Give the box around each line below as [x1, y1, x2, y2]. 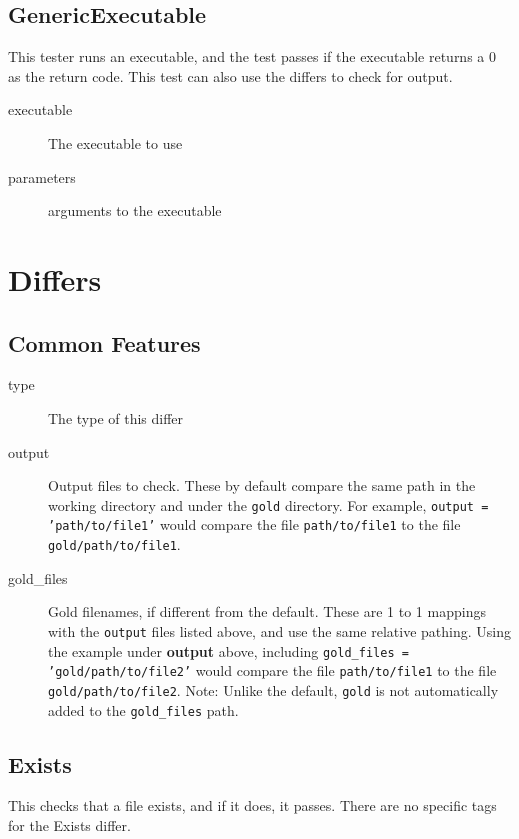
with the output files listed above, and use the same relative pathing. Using [48, 620, 511, 641]
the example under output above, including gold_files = [48, 640, 409, 661]
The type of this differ [48, 407, 184, 428]
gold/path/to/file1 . [48, 534, 181, 555]
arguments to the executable [48, 200, 222, 221]
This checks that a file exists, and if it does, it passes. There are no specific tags [8, 795, 497, 816]
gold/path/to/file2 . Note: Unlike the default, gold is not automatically [48, 679, 499, 700]
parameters [8, 166, 76, 187]
